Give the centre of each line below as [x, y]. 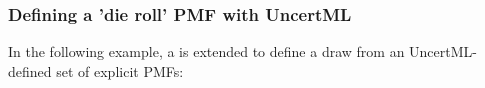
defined [30, 70]
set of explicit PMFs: [120, 70]
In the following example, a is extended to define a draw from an [206, 51]
